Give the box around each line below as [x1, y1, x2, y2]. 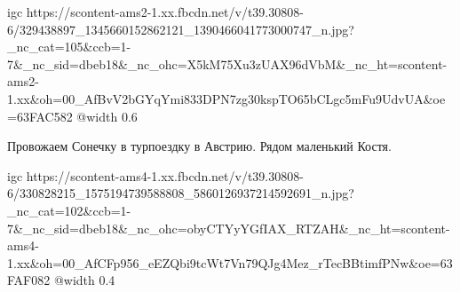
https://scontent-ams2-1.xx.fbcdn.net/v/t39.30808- [26, 3, 304, 20]
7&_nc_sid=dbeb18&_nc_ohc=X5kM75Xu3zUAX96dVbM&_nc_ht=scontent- [7, 54, 448, 73]
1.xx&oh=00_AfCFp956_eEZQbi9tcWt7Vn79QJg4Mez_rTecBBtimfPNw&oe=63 [7, 253, 453, 272]
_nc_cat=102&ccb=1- [7, 201, 131, 219]
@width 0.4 [53, 271, 115, 289]
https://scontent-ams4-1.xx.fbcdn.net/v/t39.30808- [26, 166, 304, 185]
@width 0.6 [76, 107, 138, 125]
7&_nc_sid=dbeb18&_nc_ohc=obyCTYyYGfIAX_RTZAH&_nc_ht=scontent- [7, 218, 450, 237]
